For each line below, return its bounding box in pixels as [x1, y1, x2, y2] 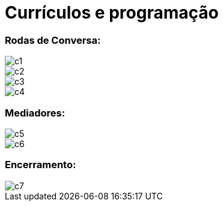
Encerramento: [5, 159, 76, 171]
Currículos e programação [5, 2, 219, 23]
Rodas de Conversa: [5, 34, 101, 46]
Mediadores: [5, 106, 66, 119]
